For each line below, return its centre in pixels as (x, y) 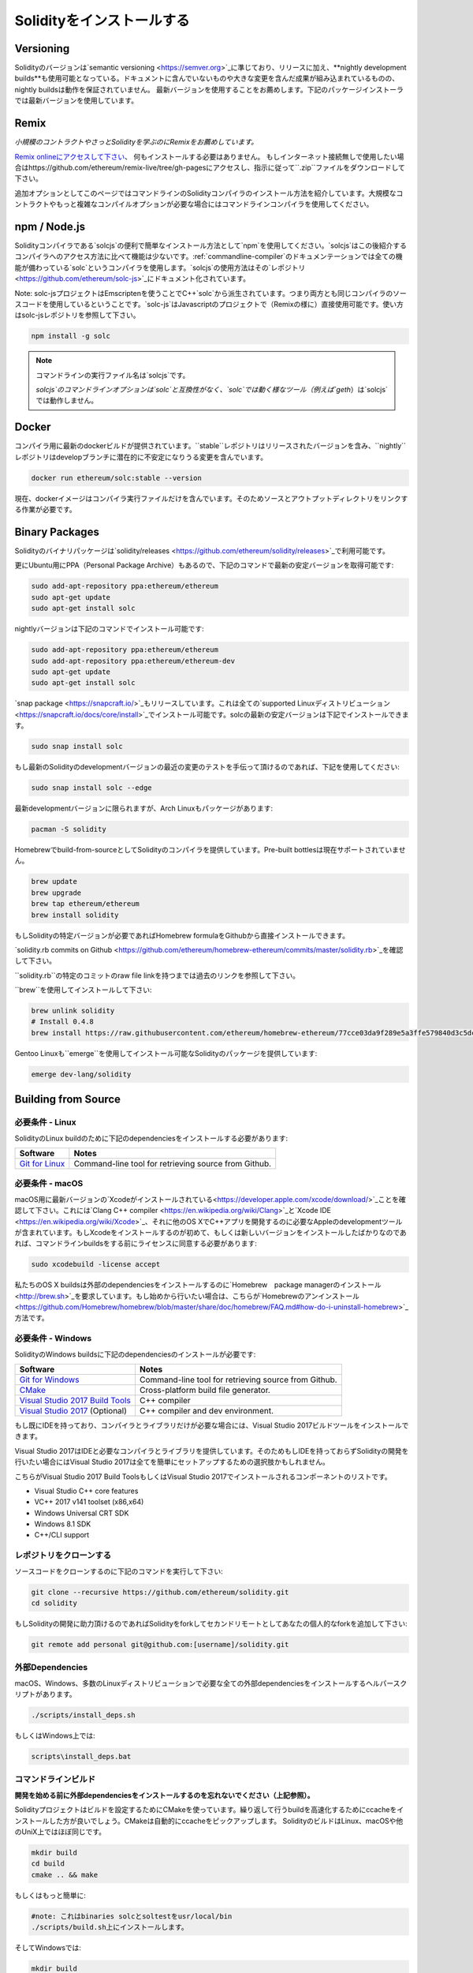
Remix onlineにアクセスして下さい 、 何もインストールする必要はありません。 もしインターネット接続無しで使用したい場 (209, 156)
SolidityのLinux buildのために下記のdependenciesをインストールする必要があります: (151, 1138)
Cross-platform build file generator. (205, 1390)
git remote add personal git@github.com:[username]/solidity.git (160, 1644)
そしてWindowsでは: (48, 1948)
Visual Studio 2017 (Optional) (73, 1410)
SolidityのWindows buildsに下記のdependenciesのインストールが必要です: (135, 1354)
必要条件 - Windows (53, 1338)
